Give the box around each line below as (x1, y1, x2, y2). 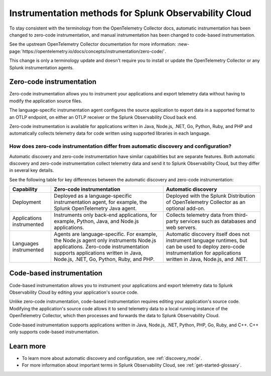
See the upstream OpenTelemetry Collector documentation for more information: (9, 41, 177, 47)
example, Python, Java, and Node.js (54, 218, 139, 225)
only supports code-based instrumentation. (9, 329, 99, 335)
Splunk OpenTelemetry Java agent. (54, 205, 137, 212)
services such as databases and (180, 218, 256, 225)
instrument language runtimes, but (166, 237, 248, 244)
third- (234, 211, 248, 218)
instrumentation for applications (166, 249, 241, 257)
